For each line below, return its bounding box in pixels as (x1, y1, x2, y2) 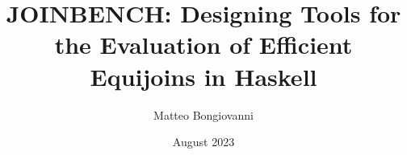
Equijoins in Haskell (90, 59, 317, 92)
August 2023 (172, 133, 235, 150)
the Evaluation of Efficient (54, 28, 353, 61)
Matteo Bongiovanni (153, 106, 254, 123)
